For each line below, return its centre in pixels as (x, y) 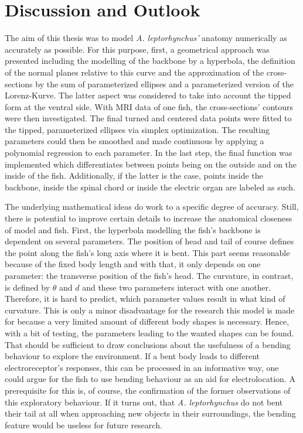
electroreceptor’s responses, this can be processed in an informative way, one (142, 367)
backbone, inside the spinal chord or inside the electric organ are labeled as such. (150, 187)
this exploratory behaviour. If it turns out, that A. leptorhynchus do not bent (144, 402)
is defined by (28, 287)
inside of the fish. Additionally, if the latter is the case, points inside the (134, 175)
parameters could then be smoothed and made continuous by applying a (135, 141)
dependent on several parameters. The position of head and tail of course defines (149, 241)
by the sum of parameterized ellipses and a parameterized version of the (164, 83)
